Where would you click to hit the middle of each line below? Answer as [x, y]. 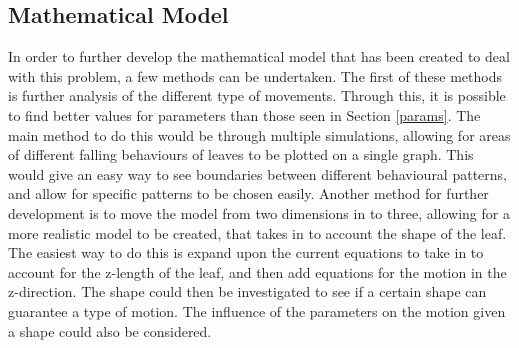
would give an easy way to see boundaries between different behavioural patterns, [257, 173]
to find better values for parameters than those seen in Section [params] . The [244, 114]
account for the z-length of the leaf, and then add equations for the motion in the [257, 271]
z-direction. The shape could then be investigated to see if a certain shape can [247, 291]
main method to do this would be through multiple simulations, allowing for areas [259, 134]
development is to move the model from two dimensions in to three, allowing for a [259, 212]
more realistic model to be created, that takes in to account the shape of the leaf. [257, 232]
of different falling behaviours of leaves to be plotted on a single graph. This [241, 154]
